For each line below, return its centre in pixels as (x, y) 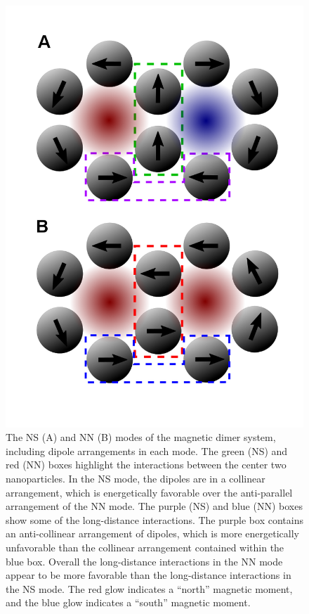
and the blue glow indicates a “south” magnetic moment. (128, 602)
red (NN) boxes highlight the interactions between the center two (146, 465)
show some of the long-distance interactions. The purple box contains (154, 519)
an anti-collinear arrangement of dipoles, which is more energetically (153, 533)
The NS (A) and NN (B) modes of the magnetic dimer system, (141, 437)
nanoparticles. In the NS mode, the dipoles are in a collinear (136, 479)
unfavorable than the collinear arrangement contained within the (145, 548)
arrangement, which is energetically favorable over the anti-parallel (149, 492)
